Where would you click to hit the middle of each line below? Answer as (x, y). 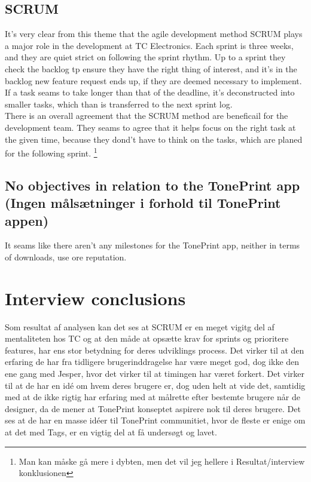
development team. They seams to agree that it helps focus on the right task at (150, 127)
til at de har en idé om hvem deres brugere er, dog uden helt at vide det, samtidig (155, 385)
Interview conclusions (95, 298)
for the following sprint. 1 (51, 152)
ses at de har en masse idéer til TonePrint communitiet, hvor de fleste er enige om (155, 420)
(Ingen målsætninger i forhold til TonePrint (143, 203)
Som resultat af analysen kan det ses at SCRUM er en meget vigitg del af (140, 326)
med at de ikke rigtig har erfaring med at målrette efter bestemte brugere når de (153, 397)
